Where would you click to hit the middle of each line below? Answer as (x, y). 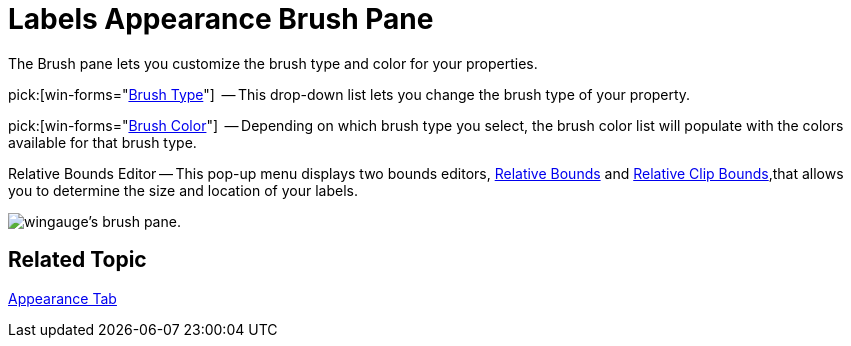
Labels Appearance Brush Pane (221, 19)
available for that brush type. (102, 142)
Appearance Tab (62, 298)
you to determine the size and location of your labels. (183, 190)
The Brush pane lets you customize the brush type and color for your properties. (273, 63)
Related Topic (77, 260)
